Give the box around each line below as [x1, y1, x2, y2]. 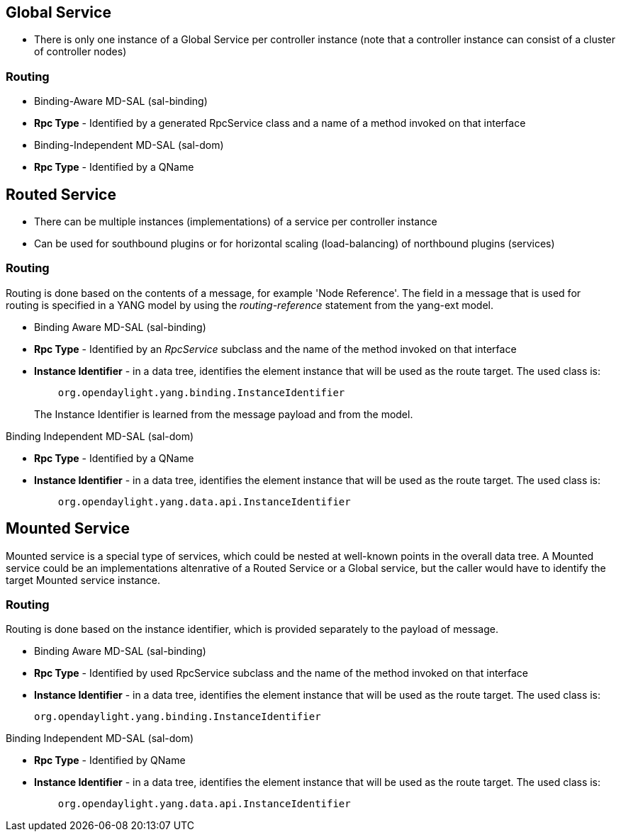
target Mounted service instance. [6, 573, 160, 586]
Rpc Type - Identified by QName [34, 754, 186, 767]
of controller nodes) [34, 45, 127, 58]
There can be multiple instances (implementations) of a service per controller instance [34, 215, 437, 228]
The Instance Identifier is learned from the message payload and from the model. [34, 408, 413, 420]
